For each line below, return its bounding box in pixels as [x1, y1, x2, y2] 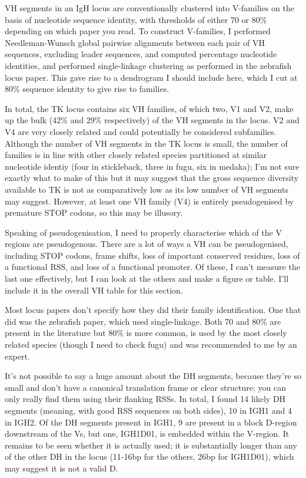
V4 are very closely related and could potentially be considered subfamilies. [5, 125, 277, 137]
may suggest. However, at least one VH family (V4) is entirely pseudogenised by [5, 195, 294, 207]
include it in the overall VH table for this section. [5, 283, 183, 296]
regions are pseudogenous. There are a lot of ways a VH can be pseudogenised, [5, 238, 288, 250]
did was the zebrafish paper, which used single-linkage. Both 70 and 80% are [5, 315, 281, 327]
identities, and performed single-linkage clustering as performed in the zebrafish [5, 59, 292, 71]
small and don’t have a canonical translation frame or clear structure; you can [5, 381, 287, 393]
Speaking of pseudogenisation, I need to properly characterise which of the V [5, 226, 282, 238]
